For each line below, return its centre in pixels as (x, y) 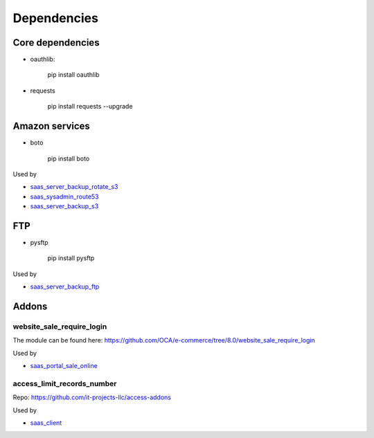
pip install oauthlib (73, 75)
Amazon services (51, 126)
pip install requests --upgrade (90, 107)
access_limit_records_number (65, 383)
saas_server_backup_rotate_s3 (74, 187)
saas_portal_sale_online (64, 366)
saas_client (46, 423)
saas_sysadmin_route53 (65, 197)
